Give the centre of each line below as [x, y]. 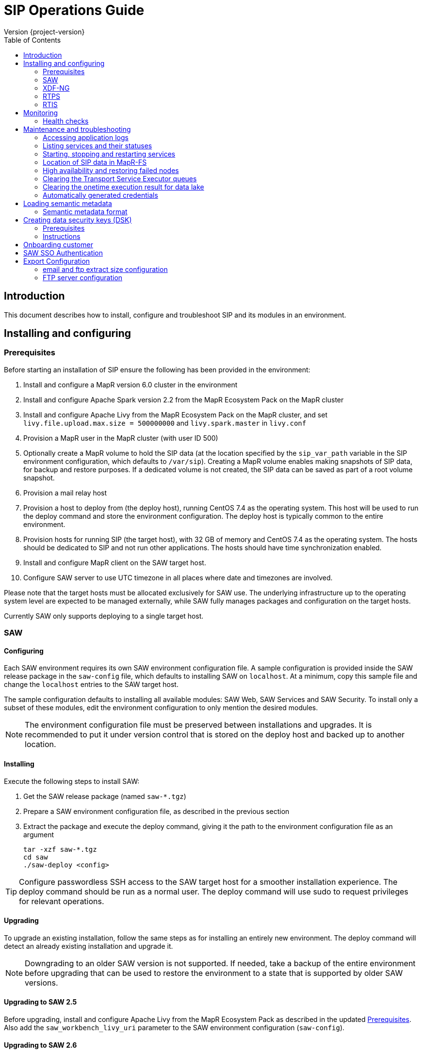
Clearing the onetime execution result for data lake [123, 187]
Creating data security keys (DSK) [78, 220]
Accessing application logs [86, 137]
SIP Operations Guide [74, 10]
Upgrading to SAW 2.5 [41, 1002]
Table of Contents [32, 40]
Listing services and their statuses [97, 145]
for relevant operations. [62, 901]
